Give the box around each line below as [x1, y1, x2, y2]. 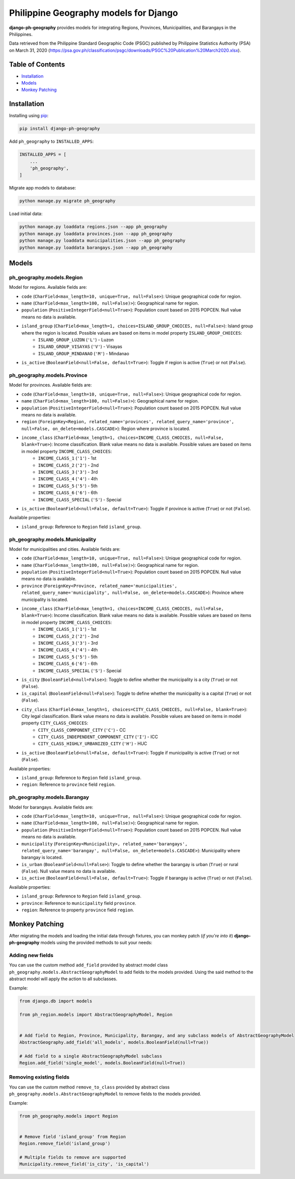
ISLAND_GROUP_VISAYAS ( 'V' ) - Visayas [38, 343, 122, 349]
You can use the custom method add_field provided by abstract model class [9, 962, 168, 968]
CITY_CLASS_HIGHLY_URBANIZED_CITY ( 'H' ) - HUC [38, 741, 147, 746]
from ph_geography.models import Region [19, 1113, 118, 1119]
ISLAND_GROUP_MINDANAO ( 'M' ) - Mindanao [38, 350, 130, 356]
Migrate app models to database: [9, 185, 76, 191]
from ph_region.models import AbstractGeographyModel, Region [19, 1012, 173, 1018]
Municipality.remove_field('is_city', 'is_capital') [19, 1161, 149, 1167]
